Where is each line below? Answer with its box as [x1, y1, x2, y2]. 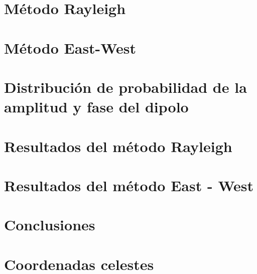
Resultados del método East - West [4, 175, 253, 195]
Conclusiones [4, 214, 95, 235]
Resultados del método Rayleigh [4, 135, 232, 156]
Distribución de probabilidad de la [4, 76, 247, 97]
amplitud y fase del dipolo [4, 96, 189, 117]
